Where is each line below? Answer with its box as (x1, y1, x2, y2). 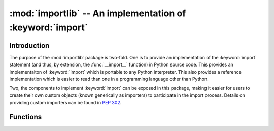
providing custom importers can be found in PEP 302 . (9, 100, 122, 106)
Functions (9, 113, 42, 121)
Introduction (9, 41, 50, 50)
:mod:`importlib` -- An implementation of (9, 8, 186, 19)
